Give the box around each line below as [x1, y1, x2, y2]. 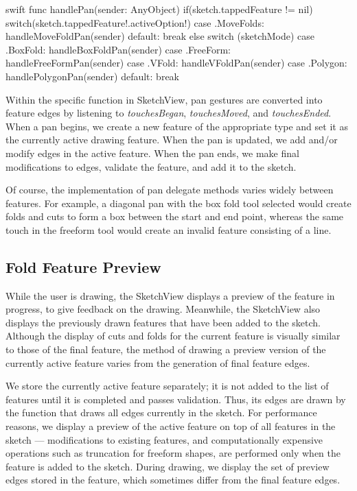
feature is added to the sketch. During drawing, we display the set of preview [5, 459, 330, 473]
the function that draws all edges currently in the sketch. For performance [5, 405, 317, 420]
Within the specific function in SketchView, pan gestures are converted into [5, 92, 323, 106]
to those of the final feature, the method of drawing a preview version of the [5, 342, 326, 357]
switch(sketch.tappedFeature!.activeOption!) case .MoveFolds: [5, 15, 264, 29]
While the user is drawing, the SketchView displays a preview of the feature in [5, 288, 335, 302]
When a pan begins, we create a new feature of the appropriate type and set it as [5, 119, 348, 133]
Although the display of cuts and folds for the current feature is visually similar [5, 328, 341, 343]
